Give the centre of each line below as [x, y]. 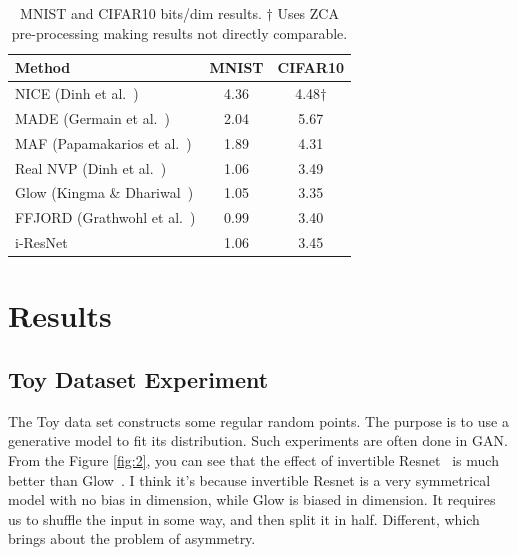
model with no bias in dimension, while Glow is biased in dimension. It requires [252, 499]
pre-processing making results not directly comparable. [179, 32]
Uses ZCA [308, 13]
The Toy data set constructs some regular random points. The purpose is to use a [258, 420]
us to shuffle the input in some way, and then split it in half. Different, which [244, 518]
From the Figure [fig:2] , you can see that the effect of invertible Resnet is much [253, 459]
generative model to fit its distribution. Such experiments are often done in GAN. [258, 440]
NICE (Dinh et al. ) [77, 93]
